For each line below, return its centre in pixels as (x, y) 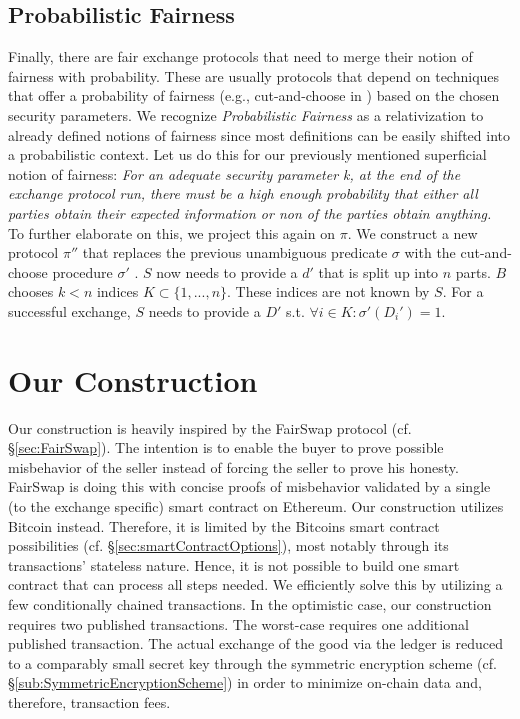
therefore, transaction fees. (89, 701)
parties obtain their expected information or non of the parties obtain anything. (250, 212)
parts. (473, 271)
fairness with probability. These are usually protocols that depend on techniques (254, 75)
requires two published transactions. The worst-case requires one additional (238, 623)
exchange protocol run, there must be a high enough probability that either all (243, 193)
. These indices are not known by (328, 291)
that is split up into (378, 271)
